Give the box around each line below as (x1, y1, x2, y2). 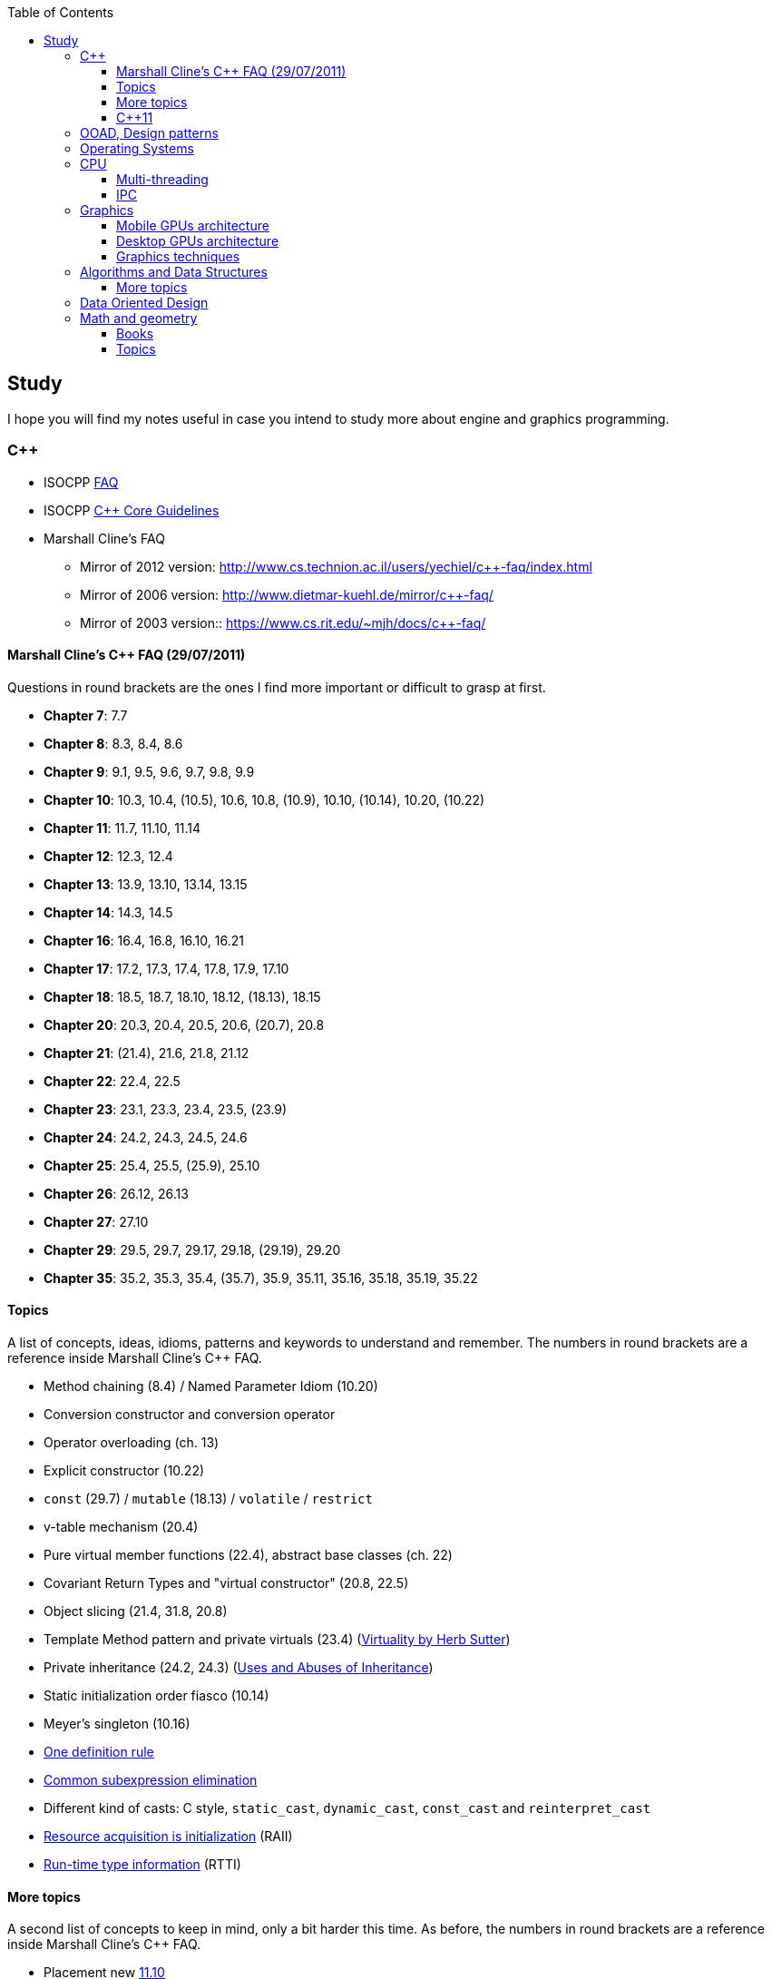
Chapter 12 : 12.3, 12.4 (44, 847, 173, 864)
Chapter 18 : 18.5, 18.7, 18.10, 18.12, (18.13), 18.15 (44, 988, 321, 1004)
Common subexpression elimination (44, 1772, 258, 1788)
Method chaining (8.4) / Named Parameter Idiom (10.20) (44, 1378, 378, 1395)
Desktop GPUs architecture (116, 233, 279, 249)
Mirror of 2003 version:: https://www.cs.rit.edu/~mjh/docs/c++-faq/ (80, 614, 486, 631)
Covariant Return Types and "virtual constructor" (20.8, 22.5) (44, 1575, 409, 1592)
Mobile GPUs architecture (116, 218, 269, 233)
